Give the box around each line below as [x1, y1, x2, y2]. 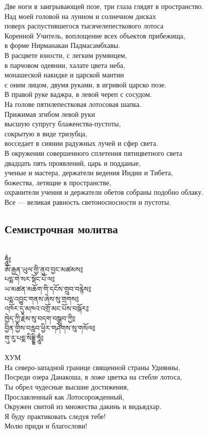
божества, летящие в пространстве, [4, 177, 111, 187]
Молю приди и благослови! [4, 421, 87, 431]
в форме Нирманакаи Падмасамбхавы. [4, 40, 120, 50]
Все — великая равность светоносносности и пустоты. [4, 196, 171, 207]
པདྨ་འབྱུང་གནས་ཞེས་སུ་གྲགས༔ [4, 293, 79, 304]
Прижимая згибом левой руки [4, 108, 95, 119]
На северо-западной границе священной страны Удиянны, [4, 362, 180, 372]
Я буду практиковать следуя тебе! [4, 411, 106, 421]
